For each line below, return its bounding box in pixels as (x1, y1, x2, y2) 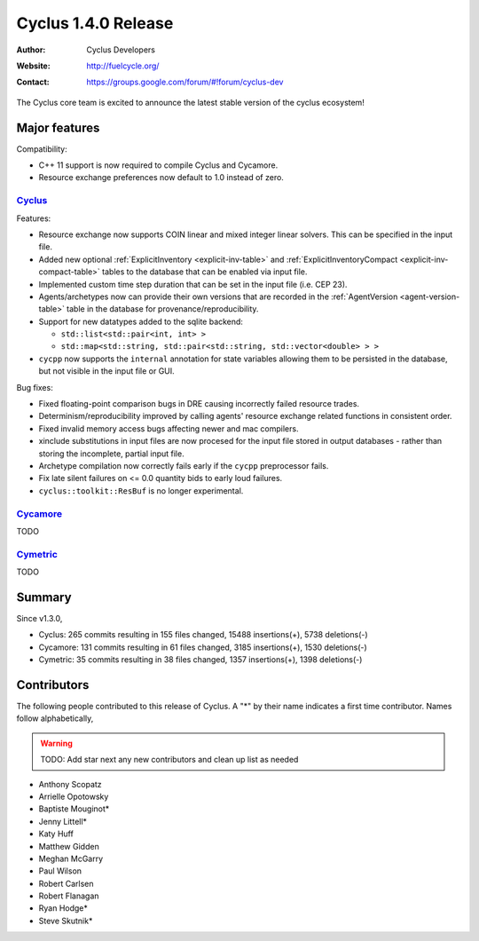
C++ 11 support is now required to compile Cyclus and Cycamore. (38, 160, 279, 170)
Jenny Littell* (38, 816, 88, 826)
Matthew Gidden (38, 841, 99, 851)
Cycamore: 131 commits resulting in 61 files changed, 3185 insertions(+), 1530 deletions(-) (38, 642, 367, 652)
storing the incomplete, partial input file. (38, 448, 185, 459)
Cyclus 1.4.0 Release (16, 13, 174, 33)
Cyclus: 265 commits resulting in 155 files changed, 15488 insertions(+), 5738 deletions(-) (38, 629, 368, 640)
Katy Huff (38, 828, 75, 839)
